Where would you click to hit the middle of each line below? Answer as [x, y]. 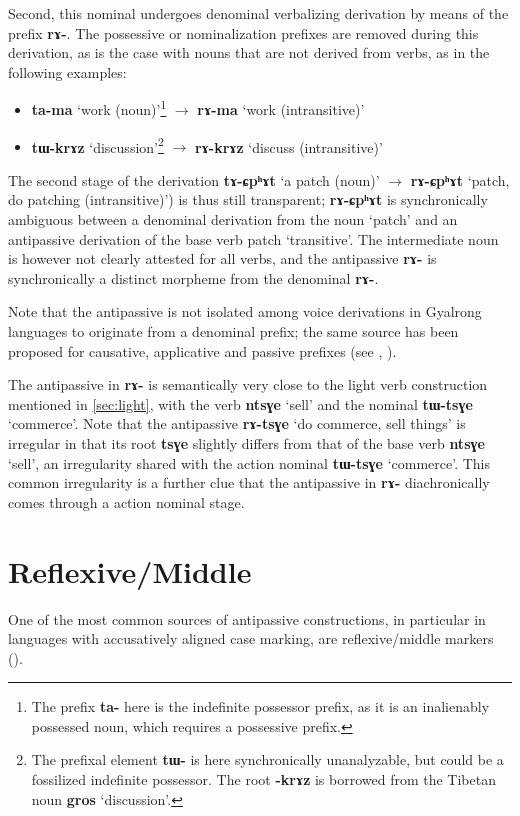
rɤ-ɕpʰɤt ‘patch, [460, 179]
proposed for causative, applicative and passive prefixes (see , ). [202, 350]
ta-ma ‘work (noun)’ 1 [99, 108]
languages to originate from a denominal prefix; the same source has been [233, 331]
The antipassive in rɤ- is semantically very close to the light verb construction [248, 384]
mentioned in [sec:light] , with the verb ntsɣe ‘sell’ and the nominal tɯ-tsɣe [240, 403]
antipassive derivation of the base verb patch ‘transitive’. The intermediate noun [253, 238]
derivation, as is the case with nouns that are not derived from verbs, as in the [249, 52]
